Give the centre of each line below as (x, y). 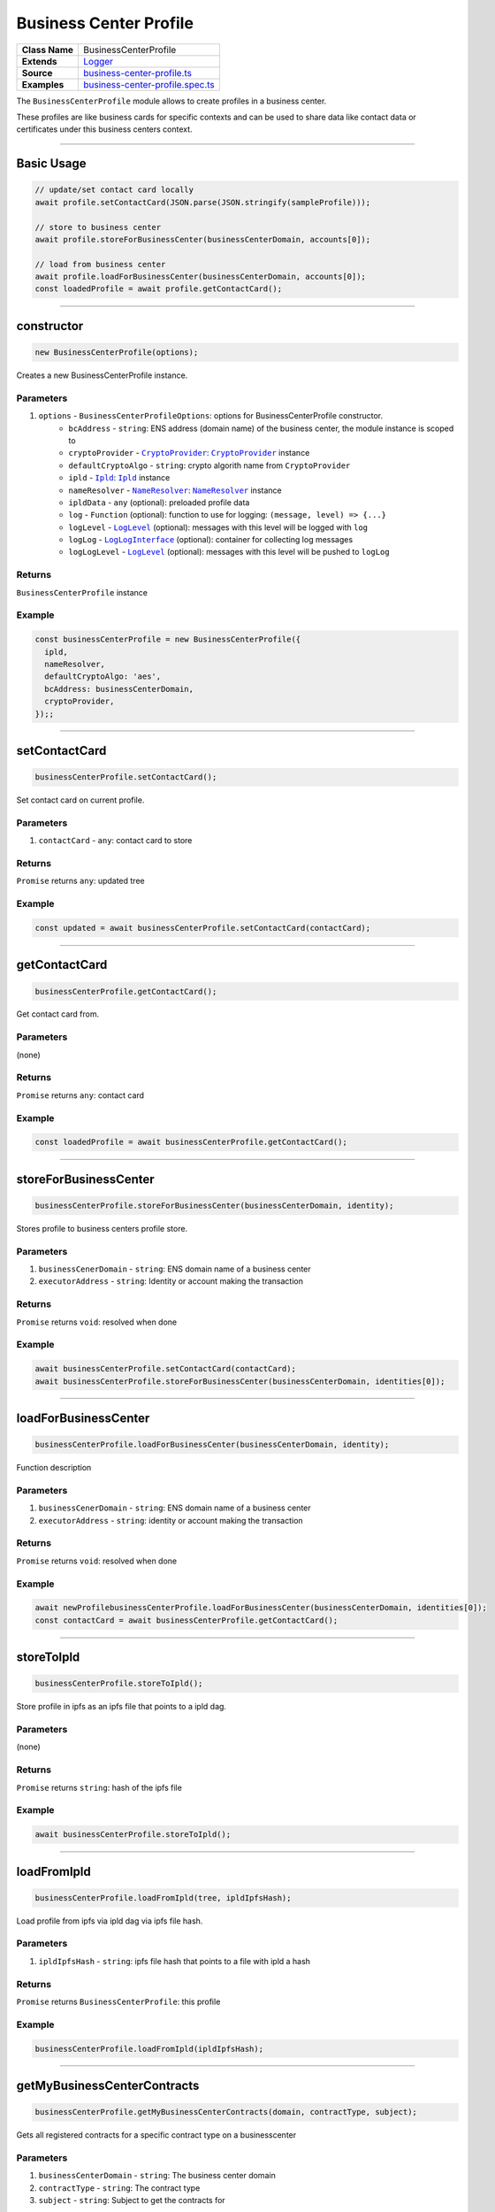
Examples (43, 84)
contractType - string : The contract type (119, 2188)
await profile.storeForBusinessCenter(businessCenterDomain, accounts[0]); (203, 239)
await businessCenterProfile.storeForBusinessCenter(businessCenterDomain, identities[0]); (240, 1381)
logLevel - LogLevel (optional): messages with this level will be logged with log (218, 527)
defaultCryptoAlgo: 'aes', (103, 676)
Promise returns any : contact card (80, 1095)
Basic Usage (51, 164)
